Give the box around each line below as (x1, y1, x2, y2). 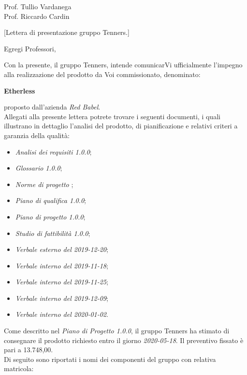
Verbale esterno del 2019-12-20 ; (15, 244, 108, 254)
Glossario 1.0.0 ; (15, 163, 62, 173)
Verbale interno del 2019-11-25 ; (15, 277, 108, 287)
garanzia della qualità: (4, 130, 70, 140)
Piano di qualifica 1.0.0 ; (15, 195, 86, 205)
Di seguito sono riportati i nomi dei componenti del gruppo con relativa (4, 354, 216, 364)
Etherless (4, 85, 35, 95)
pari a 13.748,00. (4, 344, 53, 355)
